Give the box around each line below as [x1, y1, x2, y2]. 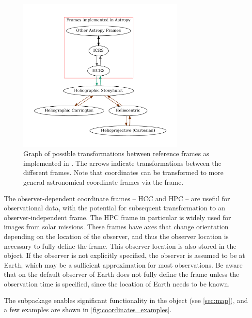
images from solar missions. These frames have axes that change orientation [4, 222, 229, 232]
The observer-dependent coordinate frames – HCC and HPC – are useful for [4, 193, 230, 203]
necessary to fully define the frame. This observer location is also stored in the [4, 240, 236, 251]
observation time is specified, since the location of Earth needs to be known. [4, 279, 230, 289]
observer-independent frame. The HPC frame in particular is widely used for [4, 212, 231, 222]
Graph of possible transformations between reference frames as [23, 148, 209, 159]
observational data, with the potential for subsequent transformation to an [4, 203, 225, 213]
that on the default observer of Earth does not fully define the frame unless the [4, 269, 239, 279]
